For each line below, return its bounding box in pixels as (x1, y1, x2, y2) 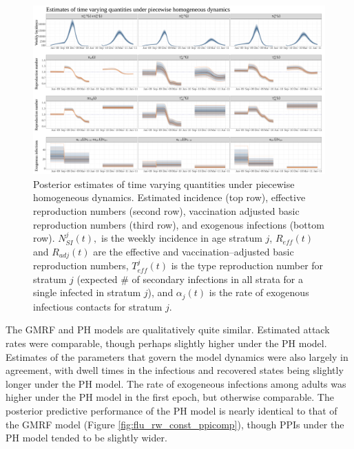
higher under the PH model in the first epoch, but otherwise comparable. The (6, 390, 334, 404)
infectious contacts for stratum (33, 299, 163, 313)
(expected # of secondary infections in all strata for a (76, 271, 304, 286)
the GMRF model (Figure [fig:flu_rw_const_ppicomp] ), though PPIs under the (6, 417, 344, 431)
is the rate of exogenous (209, 285, 309, 300)
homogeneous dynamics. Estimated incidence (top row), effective (33, 190, 306, 205)
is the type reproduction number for (171, 258, 324, 273)
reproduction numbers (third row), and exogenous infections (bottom (33, 217, 324, 231)
